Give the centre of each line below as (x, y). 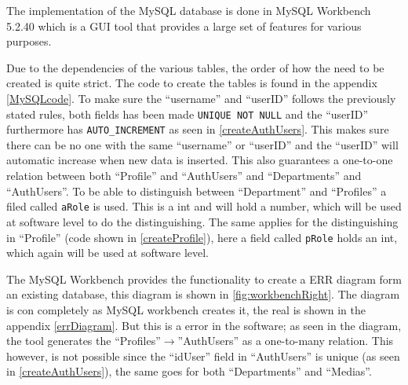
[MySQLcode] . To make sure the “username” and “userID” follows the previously (201, 98)
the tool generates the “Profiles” (84, 341)
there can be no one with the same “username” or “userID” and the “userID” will (202, 144)
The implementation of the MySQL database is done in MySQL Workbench (189, 10)
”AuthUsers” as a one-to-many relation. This (286, 341)
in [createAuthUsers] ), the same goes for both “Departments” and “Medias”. (189, 371)
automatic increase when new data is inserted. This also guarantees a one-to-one (200, 160)
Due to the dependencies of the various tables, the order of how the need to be (195, 67)
